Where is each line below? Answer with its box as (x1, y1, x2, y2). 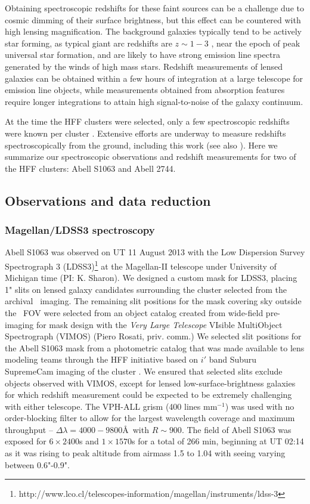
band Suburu (209, 353, 257, 366)
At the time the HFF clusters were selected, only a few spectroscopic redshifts (5, 115, 290, 128)
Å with (122, 423, 149, 435)
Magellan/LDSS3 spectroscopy (5, 222, 155, 237)
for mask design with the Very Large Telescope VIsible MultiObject (36, 318, 283, 330)
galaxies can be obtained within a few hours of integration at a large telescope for (5, 72, 303, 84)
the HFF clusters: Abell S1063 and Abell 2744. (5, 162, 176, 174)
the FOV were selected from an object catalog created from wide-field (5, 306, 263, 319)
